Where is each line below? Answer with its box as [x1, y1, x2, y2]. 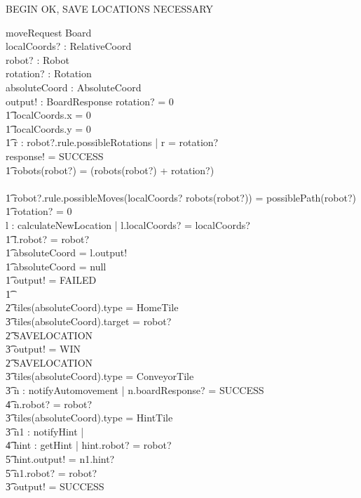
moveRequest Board [6, 25, 92, 39]
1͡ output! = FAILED [6, 273, 97, 287]
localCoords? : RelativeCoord [6, 39, 132, 53]
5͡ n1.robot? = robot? [6, 465, 97, 480]
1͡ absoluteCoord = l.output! [6, 245, 128, 260]
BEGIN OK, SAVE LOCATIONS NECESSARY [6, 1, 213, 15]
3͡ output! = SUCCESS [6, 479, 104, 494]
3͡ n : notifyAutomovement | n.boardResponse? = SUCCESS [6, 383, 264, 398]
